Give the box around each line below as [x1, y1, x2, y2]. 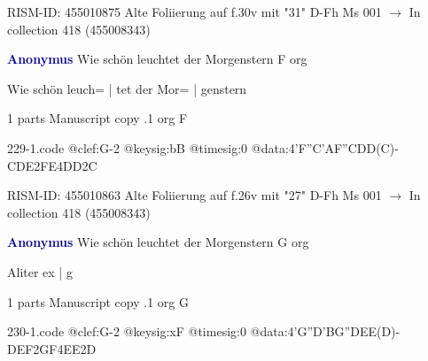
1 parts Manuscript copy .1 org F [7, 109, 188, 127]
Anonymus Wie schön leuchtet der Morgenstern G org [7, 233, 309, 251]
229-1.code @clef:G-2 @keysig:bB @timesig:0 [7, 138, 248, 157]
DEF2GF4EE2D [7, 339, 97, 357]
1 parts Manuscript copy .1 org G [7, 292, 189, 311]
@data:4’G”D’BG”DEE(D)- [250, 322, 401, 341]
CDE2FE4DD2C [7, 156, 97, 174]
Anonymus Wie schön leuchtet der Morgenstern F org [7, 50, 307, 68]
